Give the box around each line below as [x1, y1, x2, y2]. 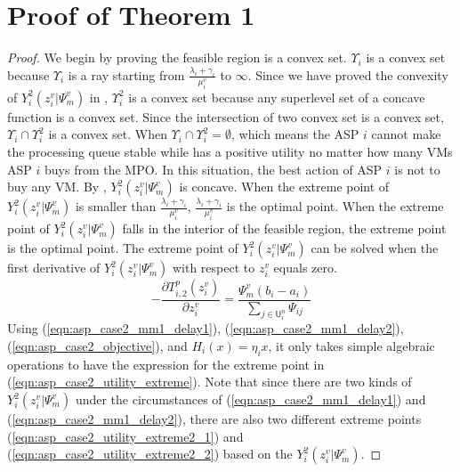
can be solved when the [311, 239, 439, 257]
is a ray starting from [68, 65, 185, 84]
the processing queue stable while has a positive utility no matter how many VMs [7, 142, 453, 160]
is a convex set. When [48, 125, 167, 143]
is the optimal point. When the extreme [226, 197, 444, 216]
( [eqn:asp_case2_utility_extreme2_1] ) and [7, 427, 244, 445]
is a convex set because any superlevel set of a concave [128, 87, 425, 106]
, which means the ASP [231, 125, 359, 143]
